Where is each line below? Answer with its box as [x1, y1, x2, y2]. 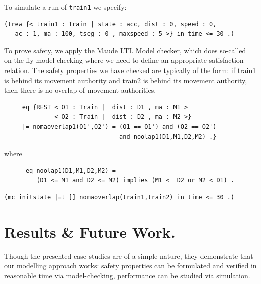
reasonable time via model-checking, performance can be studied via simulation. [4, 270, 250, 280]
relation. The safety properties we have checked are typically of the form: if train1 [4, 65, 256, 76]
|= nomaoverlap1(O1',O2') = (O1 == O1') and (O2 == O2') [22, 123, 217, 130]
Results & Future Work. [4, 221, 176, 242]
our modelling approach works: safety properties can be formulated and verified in [4, 260, 257, 271]
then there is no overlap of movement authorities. [4, 85, 156, 95]
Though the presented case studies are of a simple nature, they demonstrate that [4, 250, 253, 261]
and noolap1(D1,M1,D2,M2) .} [119, 133, 217, 140]
